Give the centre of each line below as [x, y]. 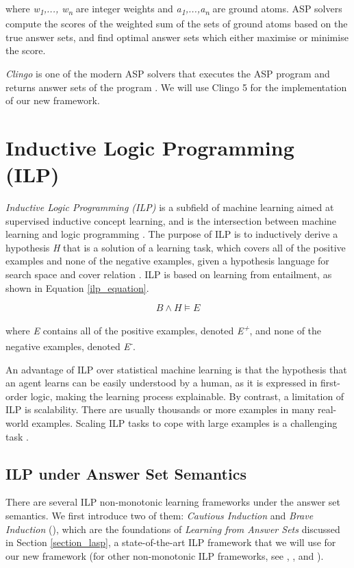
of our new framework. [53, 100]
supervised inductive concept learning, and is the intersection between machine [171, 220]
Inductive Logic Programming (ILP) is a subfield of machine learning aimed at [170, 207]
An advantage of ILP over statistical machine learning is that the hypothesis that [176, 369]
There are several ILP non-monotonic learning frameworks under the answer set [173, 502]
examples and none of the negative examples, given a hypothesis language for [167, 261]
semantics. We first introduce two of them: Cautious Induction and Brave [160, 516]
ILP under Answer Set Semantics [126, 473]
